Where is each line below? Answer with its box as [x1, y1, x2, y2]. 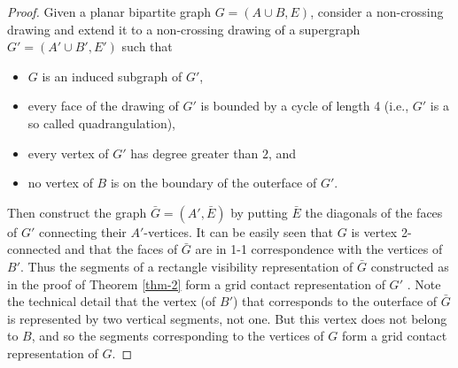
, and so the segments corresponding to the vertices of [31, 326, 324, 345]
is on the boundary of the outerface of [110, 173, 317, 192]
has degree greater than [130, 143, 259, 162]
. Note [407, 274, 441, 293]
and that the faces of [65, 240, 178, 258]
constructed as [370, 257, 449, 275]
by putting [230, 203, 288, 221]
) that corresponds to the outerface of [232, 292, 438, 310]
